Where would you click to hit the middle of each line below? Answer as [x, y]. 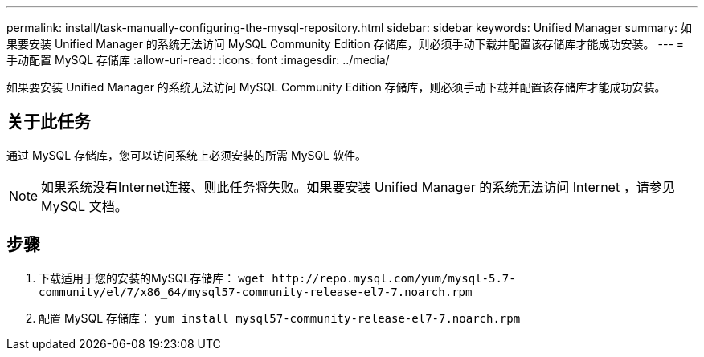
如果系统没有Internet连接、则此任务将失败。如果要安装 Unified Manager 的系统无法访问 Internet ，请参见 [358, 187]
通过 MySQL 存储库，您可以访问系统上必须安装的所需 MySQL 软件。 [187, 155]
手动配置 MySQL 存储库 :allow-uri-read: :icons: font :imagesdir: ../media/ [198, 60]
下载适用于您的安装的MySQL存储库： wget [152, 278]
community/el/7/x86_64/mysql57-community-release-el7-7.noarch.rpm [256, 292]
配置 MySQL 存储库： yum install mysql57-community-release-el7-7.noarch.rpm [280, 318]
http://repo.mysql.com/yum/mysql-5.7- [394, 278]
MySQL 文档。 [84, 206]
